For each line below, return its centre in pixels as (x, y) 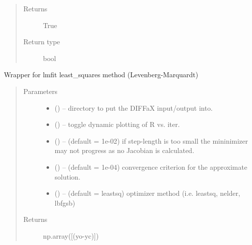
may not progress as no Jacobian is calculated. (125, 150)
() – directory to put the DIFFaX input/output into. (134, 107)
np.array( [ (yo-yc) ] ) (71, 235)
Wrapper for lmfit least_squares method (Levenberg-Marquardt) (101, 75)
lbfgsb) (65, 202)
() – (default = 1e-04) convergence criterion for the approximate (151, 167)
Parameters (40, 91)
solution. (67, 176)
